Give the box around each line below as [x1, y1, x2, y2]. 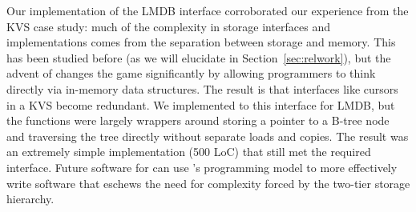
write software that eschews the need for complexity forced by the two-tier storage [6, 174, 410, 191]
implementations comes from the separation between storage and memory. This [6, 34, 396, 50]
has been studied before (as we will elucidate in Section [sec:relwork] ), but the [6, 49, 391, 66]
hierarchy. [6, 190, 55, 207]
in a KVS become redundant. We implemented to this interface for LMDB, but [6, 96, 395, 113]
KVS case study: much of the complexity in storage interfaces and [6, 18, 331, 34]
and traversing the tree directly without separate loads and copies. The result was [6, 127, 409, 144]
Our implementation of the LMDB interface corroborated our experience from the [6, 2, 409, 18]
